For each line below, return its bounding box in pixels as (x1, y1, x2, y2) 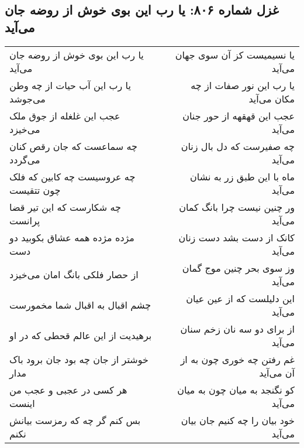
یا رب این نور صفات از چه (191, 78, 295, 92)
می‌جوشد (9, 91, 46, 105)
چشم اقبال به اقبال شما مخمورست (9, 298, 151, 312)
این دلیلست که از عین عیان (186, 291, 295, 305)
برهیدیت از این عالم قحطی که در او (9, 329, 152, 343)
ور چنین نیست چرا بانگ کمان (179, 200, 295, 214)
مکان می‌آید (248, 91, 295, 105)
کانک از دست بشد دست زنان (178, 230, 295, 244)
